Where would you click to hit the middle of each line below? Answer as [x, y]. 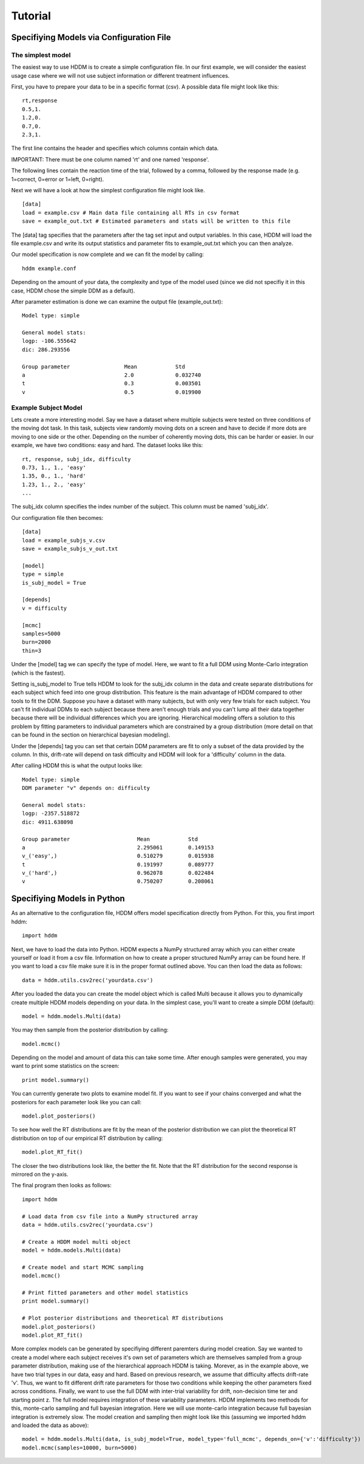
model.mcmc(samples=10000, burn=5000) [80, 1448]
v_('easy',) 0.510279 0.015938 [118, 856]
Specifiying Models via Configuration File [91, 37]
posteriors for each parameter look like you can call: [76, 1102]
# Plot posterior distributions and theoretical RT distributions [123, 1318]
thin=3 [32, 650]
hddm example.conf [49, 268]
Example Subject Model [47, 408]
